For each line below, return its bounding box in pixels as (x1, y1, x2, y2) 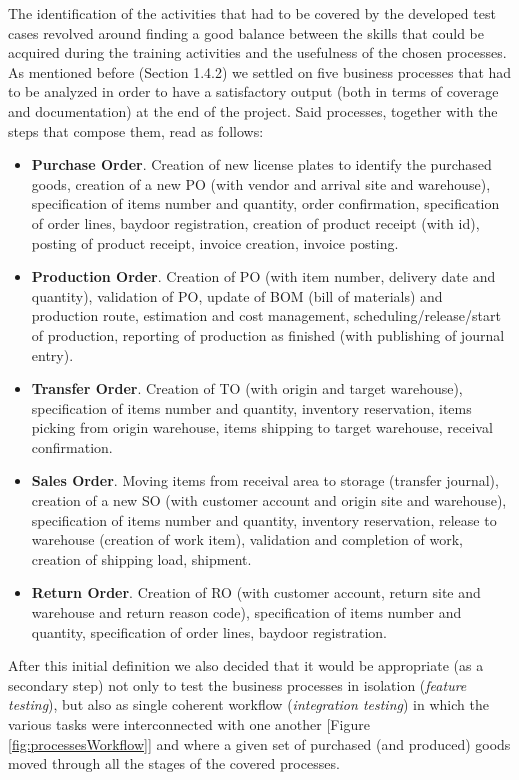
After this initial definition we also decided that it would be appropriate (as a (8, 655, 484, 676)
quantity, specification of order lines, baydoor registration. (31, 621, 387, 642)
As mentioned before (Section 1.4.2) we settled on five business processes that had (8, 61, 512, 82)
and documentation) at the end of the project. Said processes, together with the (8, 100, 498, 121)
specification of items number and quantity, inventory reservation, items (31, 397, 472, 418)
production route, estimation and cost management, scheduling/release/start (31, 305, 501, 326)
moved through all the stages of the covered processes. (8, 753, 340, 774)
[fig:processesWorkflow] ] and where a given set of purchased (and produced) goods (8, 733, 511, 754)
